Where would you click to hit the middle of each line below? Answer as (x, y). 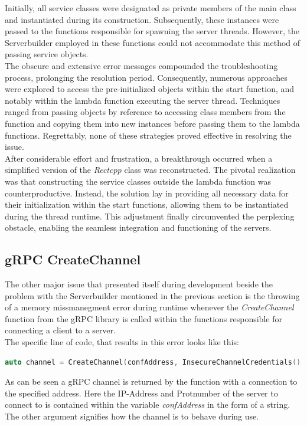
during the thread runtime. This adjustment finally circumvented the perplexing (150, 216)
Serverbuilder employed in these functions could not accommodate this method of (153, 42)
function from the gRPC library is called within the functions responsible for (143, 318)
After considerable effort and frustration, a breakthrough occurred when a (139, 158)
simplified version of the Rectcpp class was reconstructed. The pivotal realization (150, 170)
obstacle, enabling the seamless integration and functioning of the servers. (138, 227)
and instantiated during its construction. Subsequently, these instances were (142, 19)
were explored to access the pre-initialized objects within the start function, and (150, 89)
